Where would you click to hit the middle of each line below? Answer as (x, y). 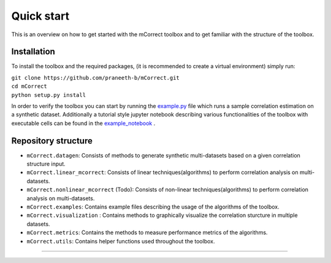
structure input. (46, 164)
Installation (33, 52)
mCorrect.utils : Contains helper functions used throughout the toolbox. (121, 241)
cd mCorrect (29, 86)
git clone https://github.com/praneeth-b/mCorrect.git (96, 78)
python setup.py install (48, 95)
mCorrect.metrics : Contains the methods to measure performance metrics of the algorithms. (147, 232)
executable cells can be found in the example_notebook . (83, 123)
